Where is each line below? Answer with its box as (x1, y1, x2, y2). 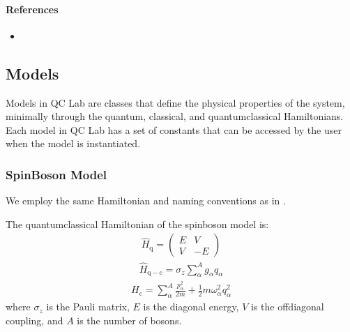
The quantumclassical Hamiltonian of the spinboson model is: (6, 216, 269, 231)
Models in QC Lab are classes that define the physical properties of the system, (6, 95, 345, 110)
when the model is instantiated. (6, 136, 141, 151)
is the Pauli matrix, (46, 299, 130, 314)
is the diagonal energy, (143, 299, 239, 314)
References (6, 1, 59, 16)
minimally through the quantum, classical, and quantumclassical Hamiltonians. (6, 109, 344, 123)
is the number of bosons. (77, 312, 182, 327)
